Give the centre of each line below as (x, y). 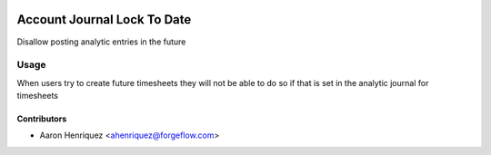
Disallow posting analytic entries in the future (101, 42)
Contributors (42, 119)
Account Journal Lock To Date (104, 19)
